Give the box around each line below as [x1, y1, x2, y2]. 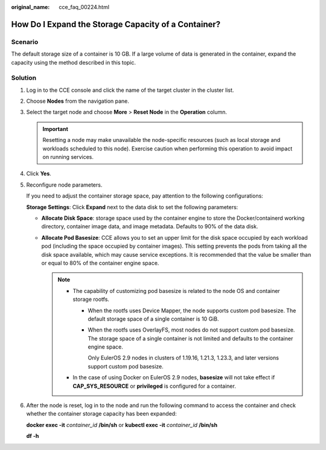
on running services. [42, 153, 94, 161]
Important [42, 125, 69, 132]
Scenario [11, 37, 39, 46]
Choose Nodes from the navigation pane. [26, 97, 130, 105]
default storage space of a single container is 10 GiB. [88, 315, 219, 323]
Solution [11, 74, 37, 82]
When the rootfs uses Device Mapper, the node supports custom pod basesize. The [88, 307, 296, 314]
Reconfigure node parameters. [26, 181, 103, 188]
